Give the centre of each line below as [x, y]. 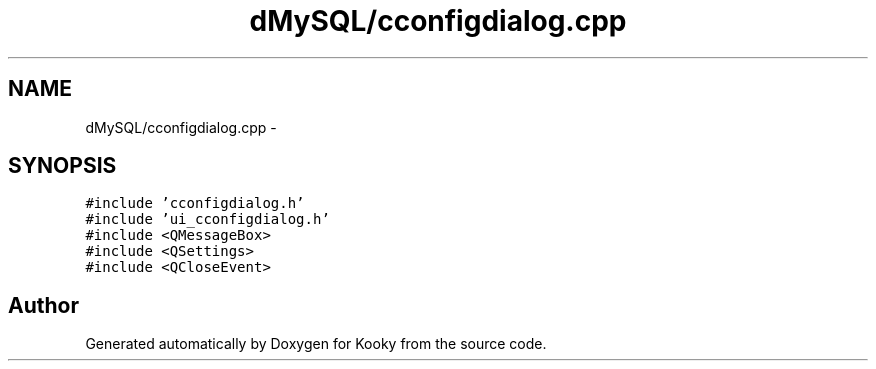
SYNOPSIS [62, 166]
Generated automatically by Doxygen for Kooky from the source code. [316, 344]
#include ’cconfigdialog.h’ [195, 203]
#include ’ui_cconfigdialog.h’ [207, 219]
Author [43, 305]
